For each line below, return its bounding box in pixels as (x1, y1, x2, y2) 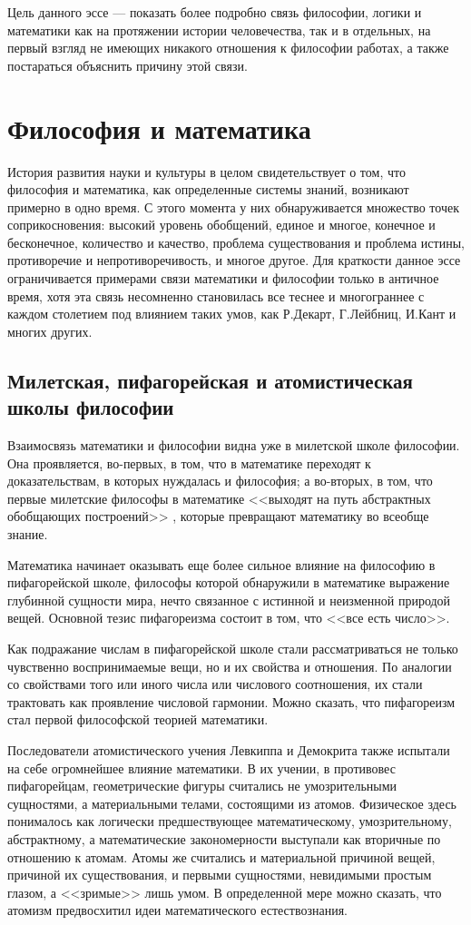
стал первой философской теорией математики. (7, 710, 269, 729)
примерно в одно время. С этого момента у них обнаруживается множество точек (7, 197, 459, 216)
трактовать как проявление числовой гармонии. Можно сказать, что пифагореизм (7, 692, 456, 711)
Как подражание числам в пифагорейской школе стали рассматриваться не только (7, 638, 458, 657)
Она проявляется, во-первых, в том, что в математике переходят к (7, 453, 371, 472)
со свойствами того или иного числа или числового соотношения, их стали (7, 674, 423, 694)
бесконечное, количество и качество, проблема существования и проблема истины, (7, 232, 465, 251)
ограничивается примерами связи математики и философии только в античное (7, 269, 439, 288)
